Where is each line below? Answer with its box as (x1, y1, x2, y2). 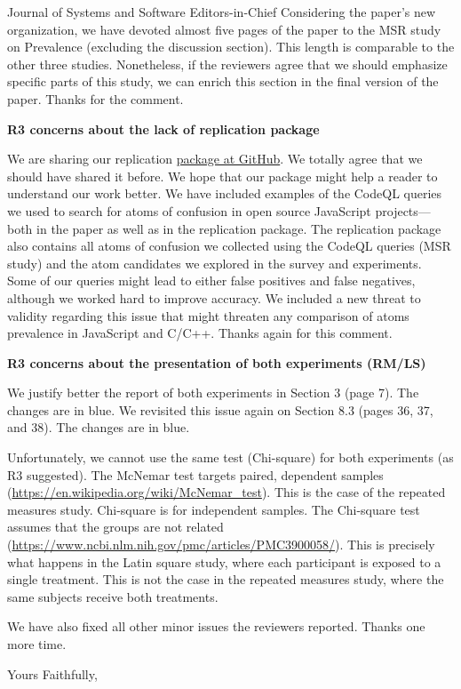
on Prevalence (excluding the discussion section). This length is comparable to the (7, 37, 455, 56)
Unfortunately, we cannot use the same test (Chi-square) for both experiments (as (7, 448, 454, 467)
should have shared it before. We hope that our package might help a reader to (7, 166, 438, 185)
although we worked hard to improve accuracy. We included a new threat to (7, 288, 421, 307)
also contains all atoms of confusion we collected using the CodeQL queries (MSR (7, 236, 451, 255)
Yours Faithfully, (7, 664, 98, 683)
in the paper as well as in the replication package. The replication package (36, 219, 441, 237)
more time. (7, 635, 67, 653)
